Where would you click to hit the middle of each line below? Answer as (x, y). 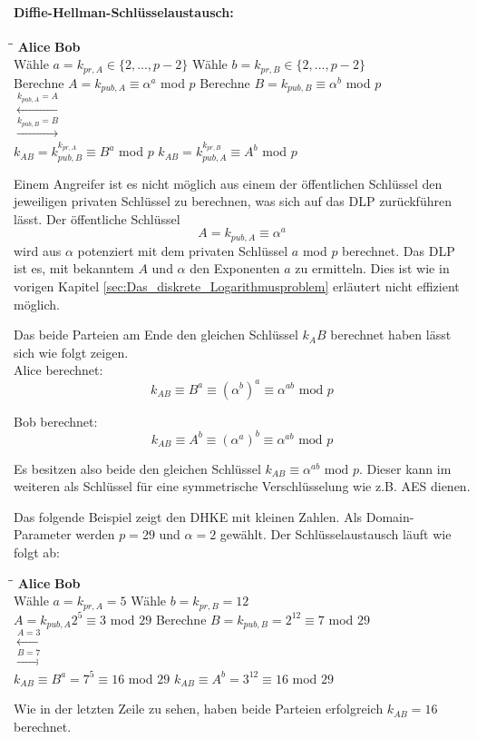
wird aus (38, 250)
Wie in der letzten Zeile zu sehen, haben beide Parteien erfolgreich (199, 709)
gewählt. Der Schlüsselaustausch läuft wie (336, 534)
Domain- (390, 516)
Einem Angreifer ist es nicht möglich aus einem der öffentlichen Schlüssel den (228, 183)
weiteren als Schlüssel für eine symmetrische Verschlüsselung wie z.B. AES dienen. (242, 486)
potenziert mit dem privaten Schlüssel (183, 250)
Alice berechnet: (58, 370)
